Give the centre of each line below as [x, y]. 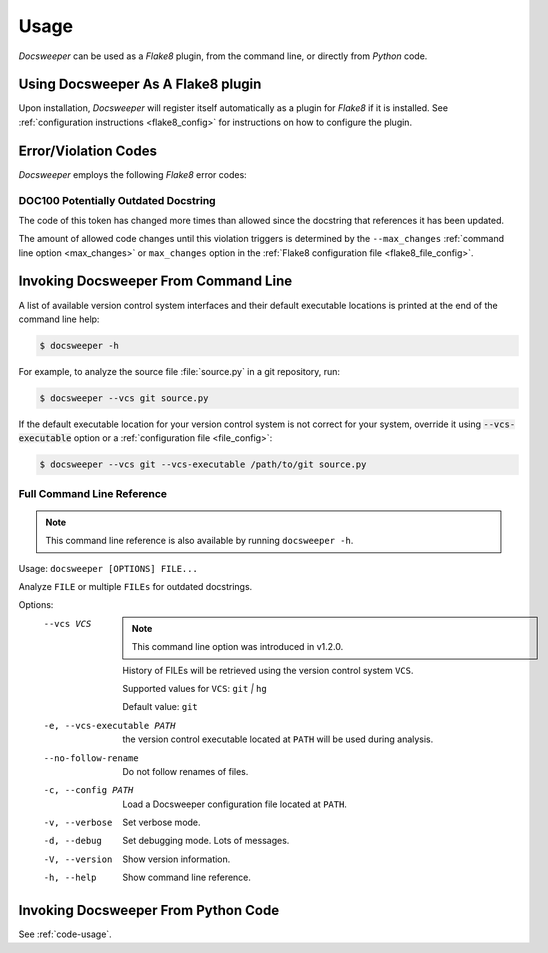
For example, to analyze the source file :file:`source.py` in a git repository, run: [179, 371]
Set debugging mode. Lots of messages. [206, 841]
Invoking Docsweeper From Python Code [149, 910]
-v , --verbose [78, 823]
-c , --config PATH [88, 790]
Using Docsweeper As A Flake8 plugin [140, 84]
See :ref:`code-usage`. [65, 934]
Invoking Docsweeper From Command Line [155, 281]
